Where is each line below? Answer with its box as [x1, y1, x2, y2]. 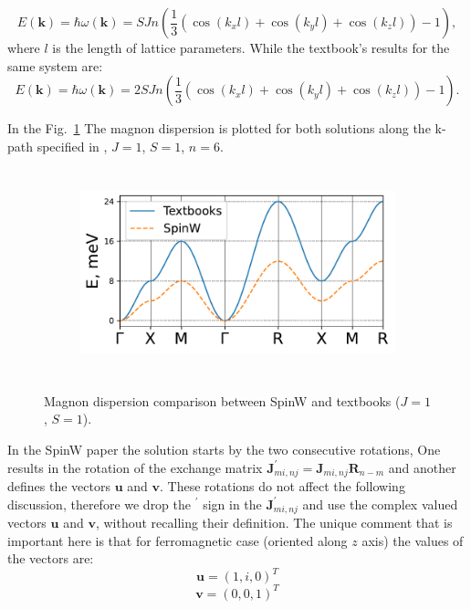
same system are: [7, 56, 103, 75]
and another [388, 457, 456, 477]
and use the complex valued [302, 494, 458, 513]
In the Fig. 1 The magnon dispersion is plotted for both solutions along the [7, 119, 431, 138]
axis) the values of [361, 530, 464, 550]
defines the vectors [7, 476, 110, 495]
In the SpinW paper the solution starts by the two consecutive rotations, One [7, 439, 441, 458]
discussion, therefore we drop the [7, 494, 192, 513]
